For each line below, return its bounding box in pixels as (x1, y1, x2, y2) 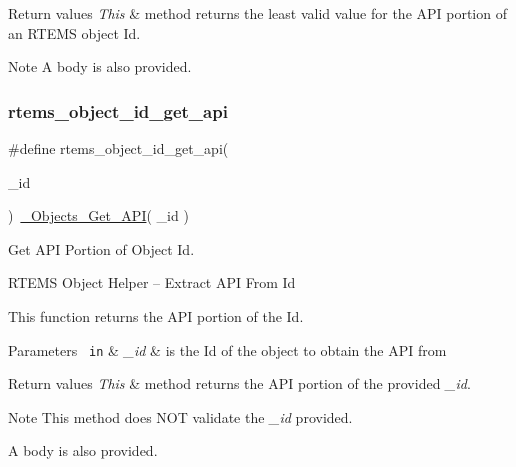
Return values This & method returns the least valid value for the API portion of (8, 3, 507, 23)
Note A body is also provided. (8, 56, 192, 77)
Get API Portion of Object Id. (8, 238, 195, 259)
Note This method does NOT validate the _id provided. (8, 406, 353, 427)
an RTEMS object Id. (8, 22, 141, 43)
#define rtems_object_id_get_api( (8, 138, 229, 158)
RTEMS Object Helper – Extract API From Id (8, 272, 296, 293)
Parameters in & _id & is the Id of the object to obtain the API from (8, 339, 447, 360)
